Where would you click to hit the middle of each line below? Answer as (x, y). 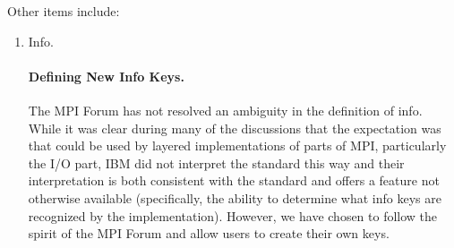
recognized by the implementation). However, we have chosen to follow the (233, 215)
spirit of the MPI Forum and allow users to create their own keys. (209, 233)
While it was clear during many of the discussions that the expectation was (235, 128)
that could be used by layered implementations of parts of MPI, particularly (237, 145)
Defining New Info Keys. (106, 76)
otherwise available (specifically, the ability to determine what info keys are (235, 197)
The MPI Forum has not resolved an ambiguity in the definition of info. (225, 110)
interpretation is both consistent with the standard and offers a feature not (234, 180)
